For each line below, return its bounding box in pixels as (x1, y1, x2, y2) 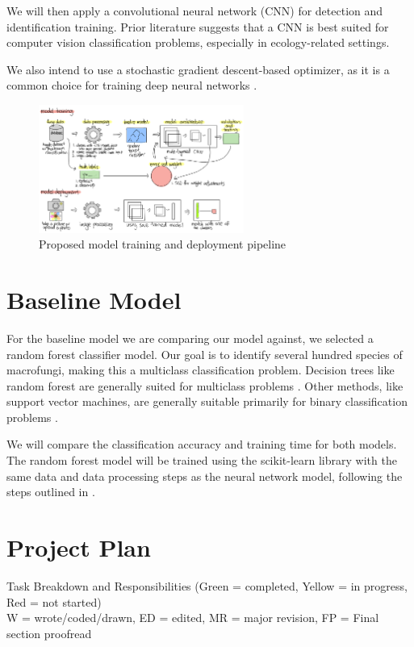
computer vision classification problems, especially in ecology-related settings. (6, 34, 390, 51)
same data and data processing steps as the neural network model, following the (6, 467, 403, 484)
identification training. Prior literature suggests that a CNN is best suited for (6, 18, 389, 35)
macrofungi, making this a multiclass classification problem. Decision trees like (6, 361, 395, 378)
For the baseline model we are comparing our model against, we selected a (6, 329, 374, 346)
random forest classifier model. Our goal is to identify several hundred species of (6, 345, 403, 362)
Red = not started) (6, 593, 102, 610)
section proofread (6, 624, 92, 641)
